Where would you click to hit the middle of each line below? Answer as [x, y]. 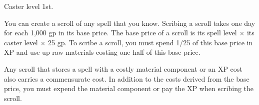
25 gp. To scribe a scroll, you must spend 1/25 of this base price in [150, 42]
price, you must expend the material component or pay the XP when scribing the [129, 88]
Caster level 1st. [29, 6]
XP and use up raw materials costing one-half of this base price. [102, 52]
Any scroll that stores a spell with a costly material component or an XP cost [123, 68]
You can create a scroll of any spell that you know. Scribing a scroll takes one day [130, 23]
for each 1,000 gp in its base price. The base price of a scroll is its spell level [120, 33]
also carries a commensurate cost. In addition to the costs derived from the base [127, 78]
